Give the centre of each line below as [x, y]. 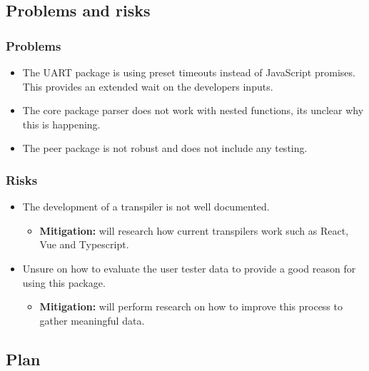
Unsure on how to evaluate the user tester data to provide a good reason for [189, 268]
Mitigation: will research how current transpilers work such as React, [194, 230]
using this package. [64, 282]
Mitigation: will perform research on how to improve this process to [191, 306]
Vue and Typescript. [84, 244]
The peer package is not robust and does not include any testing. [165, 148]
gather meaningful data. [92, 320]
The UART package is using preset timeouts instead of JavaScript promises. [189, 72]
